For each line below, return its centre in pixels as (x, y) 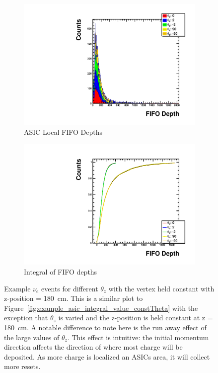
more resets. (22, 366)
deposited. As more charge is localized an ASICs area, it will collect (107, 356)
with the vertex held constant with (161, 288)
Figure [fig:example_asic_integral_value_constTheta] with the (101, 308)
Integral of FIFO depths (61, 272)
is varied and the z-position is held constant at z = (136, 318)
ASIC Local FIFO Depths (63, 132)
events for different (70, 288)
